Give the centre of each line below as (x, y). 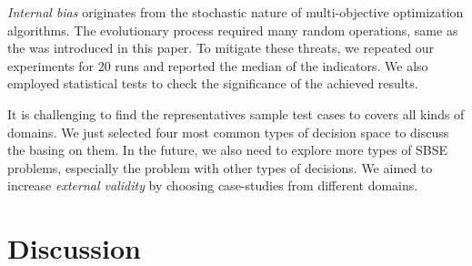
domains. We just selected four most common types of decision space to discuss (228, 132)
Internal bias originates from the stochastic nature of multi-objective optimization (236, 12)
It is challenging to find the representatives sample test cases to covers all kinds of (236, 113)
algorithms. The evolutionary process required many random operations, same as (233, 30)
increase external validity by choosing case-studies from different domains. (213, 185)
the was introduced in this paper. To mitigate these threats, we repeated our (221, 48)
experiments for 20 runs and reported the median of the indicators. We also (218, 65)
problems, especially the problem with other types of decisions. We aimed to (220, 167)
